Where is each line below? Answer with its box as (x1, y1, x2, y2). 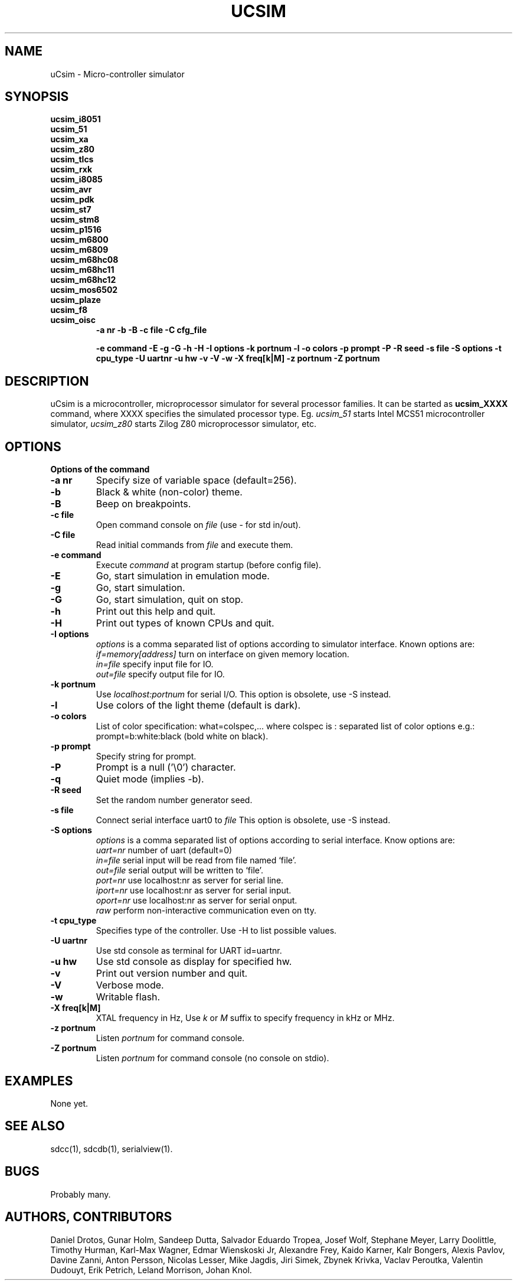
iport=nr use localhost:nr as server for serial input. (96, 885, 292, 896)
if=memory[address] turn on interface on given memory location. (96, 649, 349, 660)
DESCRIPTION (5, 373, 89, 389)
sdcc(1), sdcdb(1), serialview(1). (50, 1143, 173, 1154)
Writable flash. (96, 991, 161, 1003)
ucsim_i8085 (50, 174, 103, 185)
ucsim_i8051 (50, 114, 101, 125)
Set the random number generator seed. (96, 795, 253, 805)
